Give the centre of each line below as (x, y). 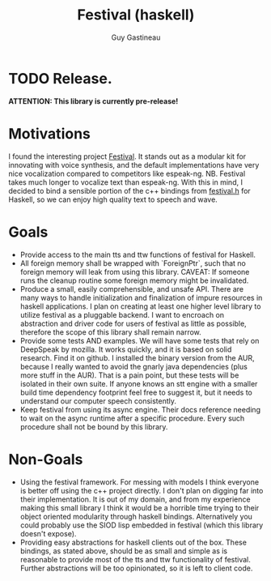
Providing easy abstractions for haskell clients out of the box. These (133, 542)
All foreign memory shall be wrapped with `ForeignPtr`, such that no (133, 263)
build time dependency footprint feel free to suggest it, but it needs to (136, 392)
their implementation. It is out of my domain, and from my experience (135, 499)
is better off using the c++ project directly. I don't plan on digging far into (142, 490)
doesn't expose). (48, 533)
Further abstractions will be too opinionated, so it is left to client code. (136, 568)
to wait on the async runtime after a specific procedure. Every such (132, 418)
